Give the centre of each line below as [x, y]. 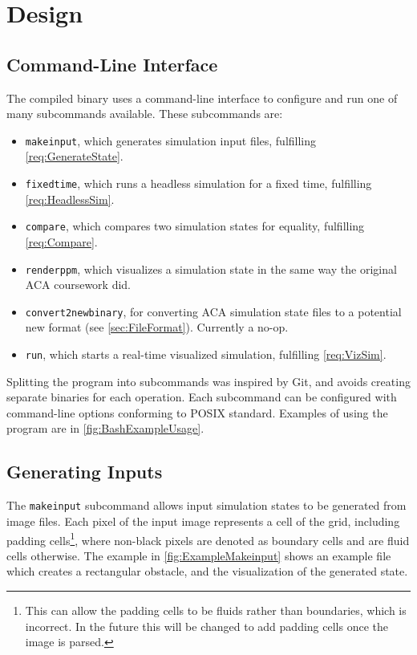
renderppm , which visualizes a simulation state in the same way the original [211, 269]
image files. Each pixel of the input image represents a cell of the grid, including [203, 521]
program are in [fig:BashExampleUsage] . [105, 428]
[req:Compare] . [61, 241]
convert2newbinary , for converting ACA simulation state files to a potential [213, 311]
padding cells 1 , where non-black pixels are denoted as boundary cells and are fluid [208, 539]
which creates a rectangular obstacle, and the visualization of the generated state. [207, 571]
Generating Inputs [85, 472]
